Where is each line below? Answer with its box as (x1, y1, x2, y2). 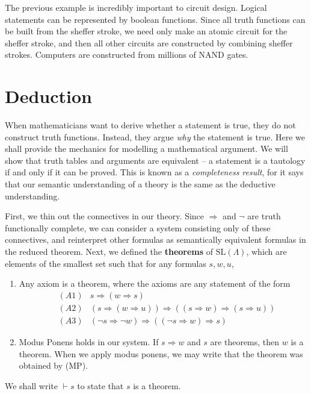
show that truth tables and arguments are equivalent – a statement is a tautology (5, 154, 306, 166)
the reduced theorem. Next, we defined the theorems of (5, 245, 214, 258)
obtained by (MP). (19, 359, 88, 372)
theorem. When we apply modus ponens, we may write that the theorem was (19, 347, 303, 360)
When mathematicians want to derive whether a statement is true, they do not (5, 119, 296, 131)
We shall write (5, 379, 58, 392)
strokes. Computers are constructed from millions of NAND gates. (5, 48, 248, 61)
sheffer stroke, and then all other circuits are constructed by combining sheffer (5, 36, 293, 49)
